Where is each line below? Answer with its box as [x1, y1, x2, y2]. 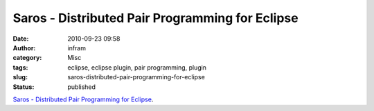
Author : [12, 43, 36, 52]
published [67, 83, 96, 91]
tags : [12, 63, 28, 72]
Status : [12, 83, 35, 91]
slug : [12, 73, 28, 81]
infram [67, 43, 87, 52]
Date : [12, 34, 29, 43]
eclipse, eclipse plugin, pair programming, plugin [67, 63, 207, 72]
